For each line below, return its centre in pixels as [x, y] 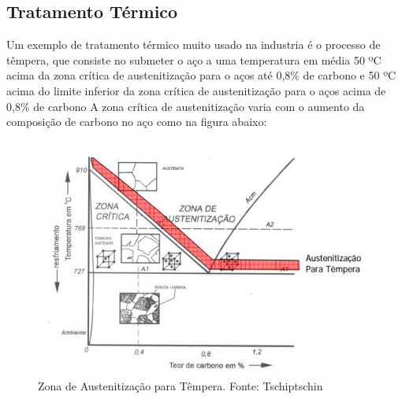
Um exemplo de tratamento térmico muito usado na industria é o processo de [194, 44]
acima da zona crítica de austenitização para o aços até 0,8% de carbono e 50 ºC [201, 75]
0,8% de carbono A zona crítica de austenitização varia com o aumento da [186, 106]
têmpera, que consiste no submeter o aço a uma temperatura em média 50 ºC [194, 59]
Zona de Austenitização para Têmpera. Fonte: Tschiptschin [181, 385]
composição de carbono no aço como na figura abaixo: [137, 122]
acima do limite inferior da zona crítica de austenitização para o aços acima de [196, 90]
